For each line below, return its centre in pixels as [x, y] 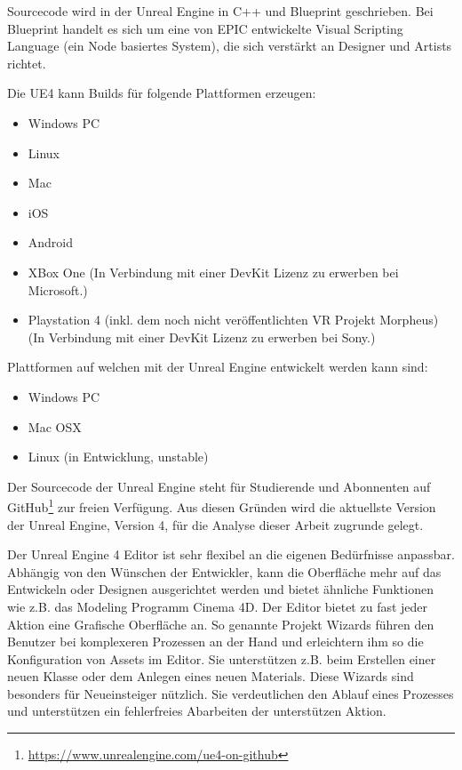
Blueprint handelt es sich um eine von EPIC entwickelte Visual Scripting [205, 28]
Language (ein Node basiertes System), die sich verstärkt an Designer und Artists [230, 46]
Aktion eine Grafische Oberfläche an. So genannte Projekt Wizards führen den [221, 624]
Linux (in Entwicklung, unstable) [118, 457]
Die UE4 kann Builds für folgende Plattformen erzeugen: [162, 93]
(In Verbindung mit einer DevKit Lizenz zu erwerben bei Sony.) [202, 337]
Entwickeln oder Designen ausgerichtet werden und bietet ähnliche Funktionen [220, 589]
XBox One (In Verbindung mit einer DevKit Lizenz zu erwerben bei [213, 272]
